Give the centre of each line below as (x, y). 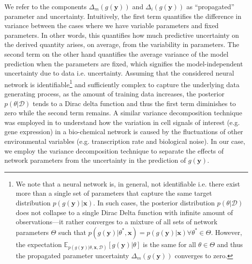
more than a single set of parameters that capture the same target (114, 193)
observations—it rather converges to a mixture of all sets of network (117, 222)
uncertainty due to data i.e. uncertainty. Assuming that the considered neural (119, 73)
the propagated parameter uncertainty (72, 255)
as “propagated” (210, 6)
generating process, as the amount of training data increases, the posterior (114, 93)
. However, (227, 232)
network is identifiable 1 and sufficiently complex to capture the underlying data (122, 83)
